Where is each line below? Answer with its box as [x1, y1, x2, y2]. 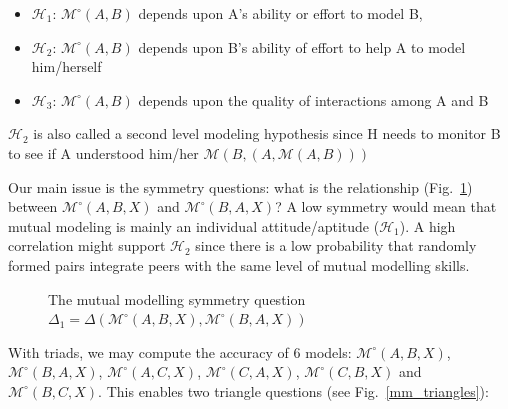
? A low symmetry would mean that [275, 196, 497, 217]
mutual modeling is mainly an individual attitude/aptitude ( [8, 215, 380, 236]
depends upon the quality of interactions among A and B [138, 89, 489, 110]
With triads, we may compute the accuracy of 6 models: [8, 341, 352, 362]
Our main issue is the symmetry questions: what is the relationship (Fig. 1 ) [8, 176, 473, 197]
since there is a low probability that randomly [195, 235, 477, 256]
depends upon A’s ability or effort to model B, [138, 3, 423, 23]
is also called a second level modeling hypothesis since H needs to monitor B [33, 123, 501, 144]
